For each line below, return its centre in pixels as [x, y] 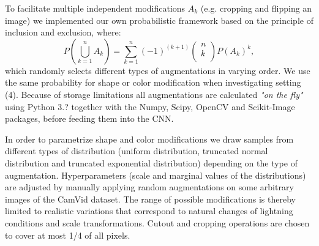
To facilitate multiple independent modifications [95, 8]
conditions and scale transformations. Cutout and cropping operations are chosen [157, 222]
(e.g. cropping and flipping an [256, 8]
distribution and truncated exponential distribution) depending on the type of [151, 162]
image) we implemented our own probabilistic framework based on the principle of [159, 20]
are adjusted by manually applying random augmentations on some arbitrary [149, 187]
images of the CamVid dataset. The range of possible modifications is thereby [150, 199]
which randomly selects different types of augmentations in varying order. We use [158, 70]
